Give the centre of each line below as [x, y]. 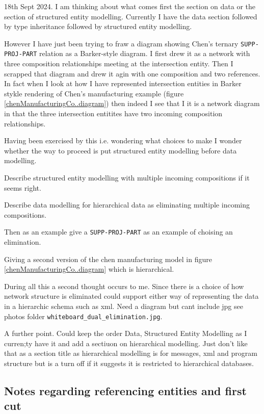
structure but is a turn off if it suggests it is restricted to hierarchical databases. [129, 363]
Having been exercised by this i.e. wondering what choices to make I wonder [123, 140]
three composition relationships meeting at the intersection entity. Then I [119, 63]
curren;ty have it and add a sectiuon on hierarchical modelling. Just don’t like [126, 343]
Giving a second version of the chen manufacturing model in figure [108, 259]
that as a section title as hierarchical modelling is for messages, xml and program [131, 353]
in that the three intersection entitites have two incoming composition [113, 113]
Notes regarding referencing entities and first [125, 391]
